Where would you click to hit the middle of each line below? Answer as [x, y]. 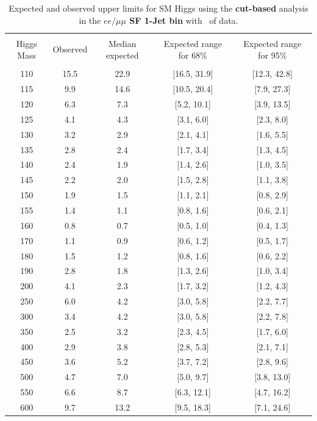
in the [90, 20]
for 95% [272, 55]
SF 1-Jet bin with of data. [184, 20]
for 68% [193, 55]
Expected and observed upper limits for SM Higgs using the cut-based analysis [158, 8]
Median [122, 43]
